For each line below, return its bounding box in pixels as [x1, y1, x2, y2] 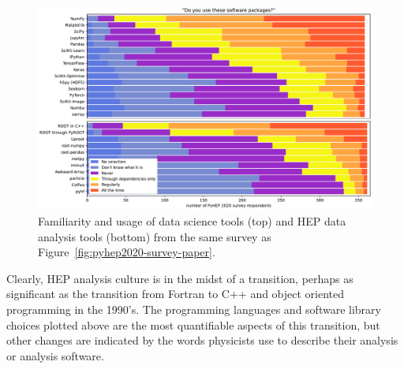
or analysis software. [6, 347, 104, 363]
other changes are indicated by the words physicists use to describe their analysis [6, 332, 398, 348]
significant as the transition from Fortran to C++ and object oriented [6, 285, 345, 302]
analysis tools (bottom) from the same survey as [38, 228, 271, 244]
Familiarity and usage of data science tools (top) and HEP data [38, 212, 346, 229]
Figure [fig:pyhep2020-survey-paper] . [38, 244, 215, 260]
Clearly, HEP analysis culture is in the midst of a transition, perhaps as [6, 270, 353, 286]
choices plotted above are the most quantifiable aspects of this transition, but [6, 316, 380, 333]
